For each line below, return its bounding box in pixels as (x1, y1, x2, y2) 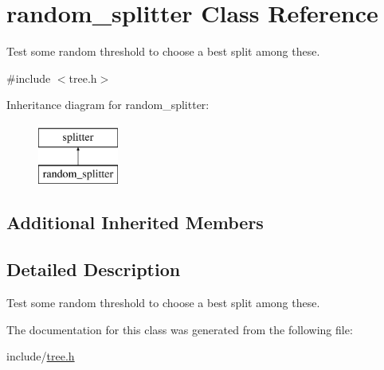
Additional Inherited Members (6, 210, 264, 235)
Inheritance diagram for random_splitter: (6, 96, 210, 113)
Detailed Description (6, 257, 181, 282)
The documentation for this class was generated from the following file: (6, 321, 353, 337)
